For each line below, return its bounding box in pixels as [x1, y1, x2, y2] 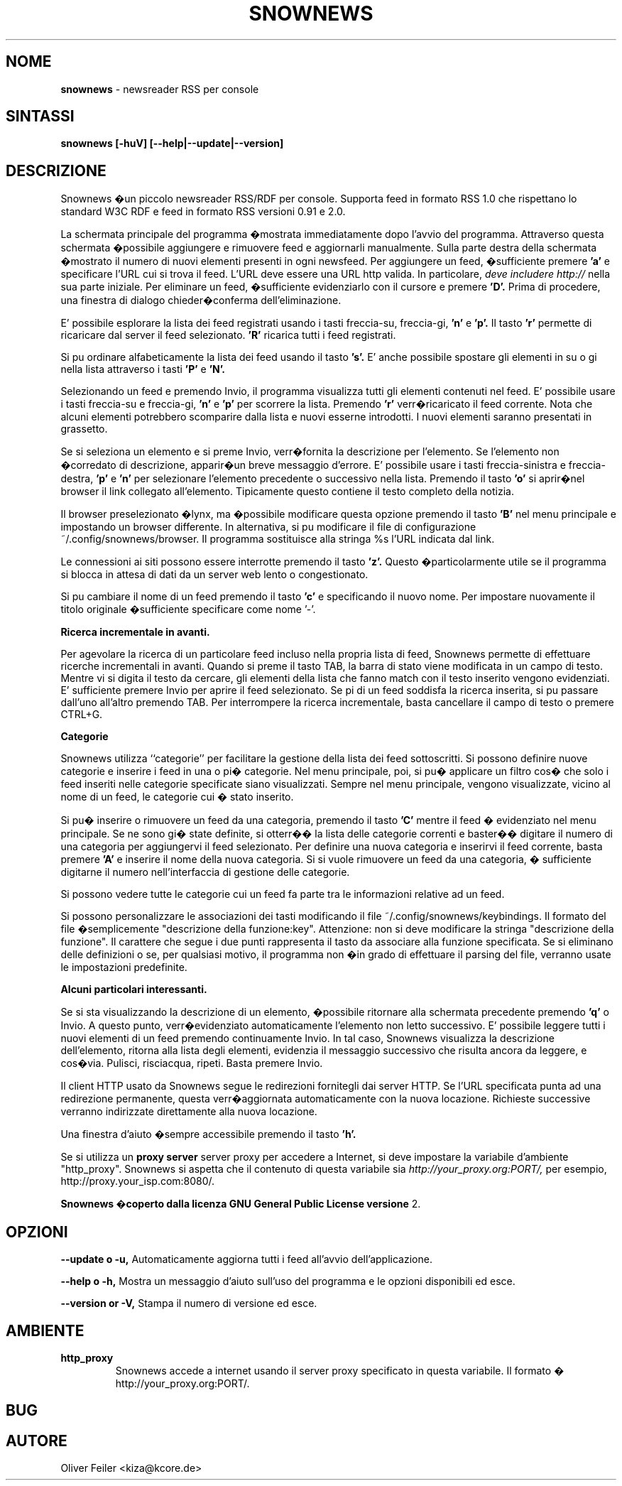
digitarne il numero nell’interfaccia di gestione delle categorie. [60, 866, 350, 879]
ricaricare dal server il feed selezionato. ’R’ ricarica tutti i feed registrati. [60, 329, 396, 342]
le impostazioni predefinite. [60, 961, 187, 974]
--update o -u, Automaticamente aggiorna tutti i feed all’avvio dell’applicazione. [60, 1253, 432, 1266]
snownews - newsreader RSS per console [60, 82, 259, 95]
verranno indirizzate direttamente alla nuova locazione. [60, 1105, 317, 1118]
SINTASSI [6, 107, 75, 126]
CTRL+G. [60, 708, 103, 721]
